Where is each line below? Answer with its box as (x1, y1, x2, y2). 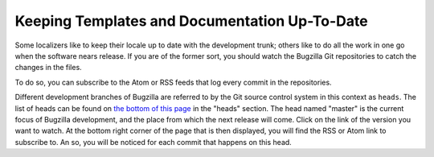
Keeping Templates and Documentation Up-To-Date (14, 12, 369, 30)
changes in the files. (14, 63, 82, 72)
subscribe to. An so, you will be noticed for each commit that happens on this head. (14, 137, 293, 147)
